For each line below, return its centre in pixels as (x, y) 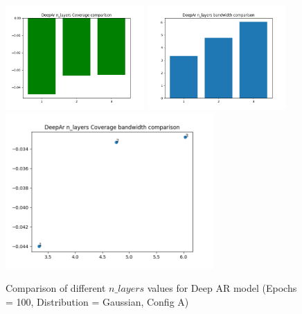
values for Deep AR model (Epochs (222, 288)
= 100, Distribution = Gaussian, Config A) (97, 301)
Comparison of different (56, 288)
